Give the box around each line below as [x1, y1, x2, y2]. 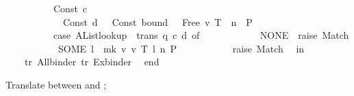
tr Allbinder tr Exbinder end [24, 54, 160, 69]
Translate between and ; [5, 77, 107, 91]
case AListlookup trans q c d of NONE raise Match [53, 28, 349, 42]
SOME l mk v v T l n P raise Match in [58, 41, 305, 55]
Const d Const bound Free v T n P [62, 14, 253, 29]
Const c [53, 1, 88, 15]
